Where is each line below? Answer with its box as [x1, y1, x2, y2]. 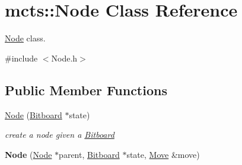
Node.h [51, 51, 78, 64]
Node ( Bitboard [5, 108, 62, 121]
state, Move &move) [126, 148, 200, 160]
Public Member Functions [5, 80, 167, 99]
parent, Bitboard [59, 148, 120, 160]
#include [5, 51, 38, 64]
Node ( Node [5, 148, 52, 160]
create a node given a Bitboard [5, 128, 114, 141]
